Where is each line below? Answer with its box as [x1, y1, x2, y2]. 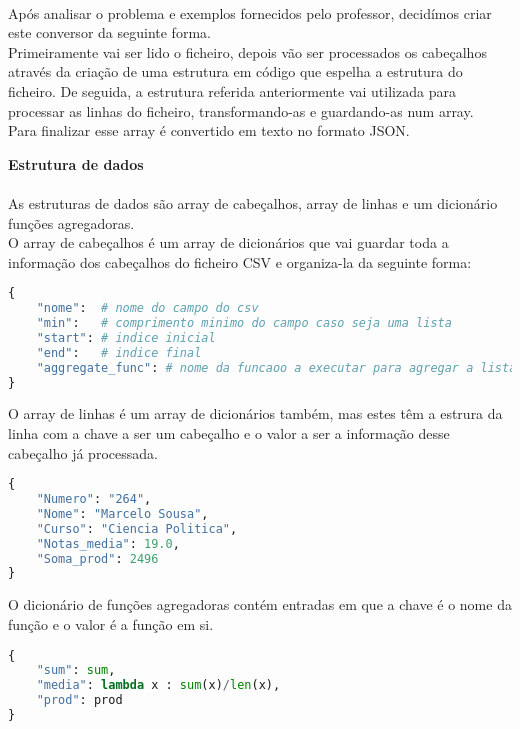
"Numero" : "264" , [36, 492, 152, 507]
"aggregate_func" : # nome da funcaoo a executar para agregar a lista [36, 360, 517, 375]
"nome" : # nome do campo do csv [36, 301, 259, 316]
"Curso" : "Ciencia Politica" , [36, 521, 238, 536]
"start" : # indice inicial [36, 330, 216, 345]
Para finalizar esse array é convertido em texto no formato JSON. [8, 120, 410, 141]
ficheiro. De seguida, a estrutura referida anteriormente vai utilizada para [8, 80, 456, 101]
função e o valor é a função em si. [8, 613, 214, 634]
